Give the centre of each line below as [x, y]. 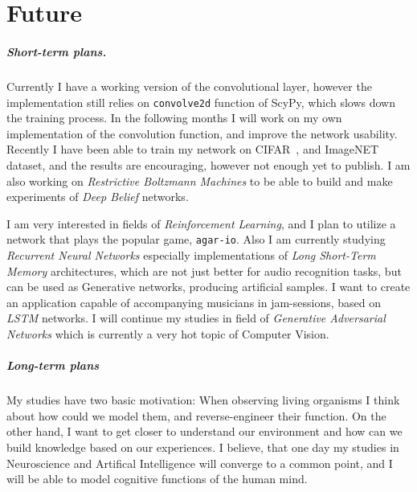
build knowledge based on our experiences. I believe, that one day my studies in [203, 447]
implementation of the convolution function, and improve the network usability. [202, 133]
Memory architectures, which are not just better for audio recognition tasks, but [204, 271]
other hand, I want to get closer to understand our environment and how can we [204, 431]
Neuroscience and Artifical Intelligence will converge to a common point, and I [200, 463]
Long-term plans [53, 365]
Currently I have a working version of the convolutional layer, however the [189, 86]
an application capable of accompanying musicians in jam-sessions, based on [194, 302]
